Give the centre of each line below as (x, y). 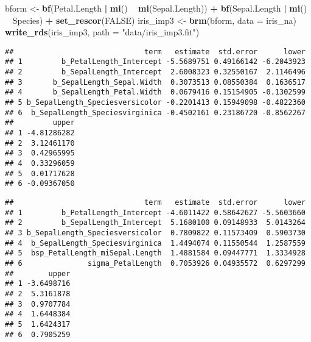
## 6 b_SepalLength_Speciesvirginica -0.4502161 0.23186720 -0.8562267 (155, 112)
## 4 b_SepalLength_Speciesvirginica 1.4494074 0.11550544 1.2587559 (155, 243)
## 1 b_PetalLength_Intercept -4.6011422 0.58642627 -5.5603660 (155, 212)
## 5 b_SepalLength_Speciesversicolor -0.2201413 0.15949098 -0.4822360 (155, 103)
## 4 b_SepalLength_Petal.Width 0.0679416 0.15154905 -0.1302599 (155, 92)
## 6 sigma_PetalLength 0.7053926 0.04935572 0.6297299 (155, 263)
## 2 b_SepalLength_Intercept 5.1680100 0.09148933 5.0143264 (155, 223)
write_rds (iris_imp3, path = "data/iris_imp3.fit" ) (102, 32)
